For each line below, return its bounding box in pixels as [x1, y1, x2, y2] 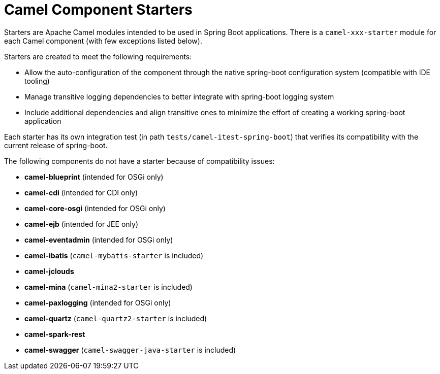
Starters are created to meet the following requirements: [4, 52, 192, 61]
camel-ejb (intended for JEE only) [24, 219, 138, 228]
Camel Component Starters [4, 1, 193, 18]
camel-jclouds [24, 266, 74, 276]
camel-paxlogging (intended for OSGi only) [24, 298, 171, 307]
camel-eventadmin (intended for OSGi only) [24, 235, 173, 244]
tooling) [24, 76, 50, 85]
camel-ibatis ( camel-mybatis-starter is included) [24, 251, 204, 260]
